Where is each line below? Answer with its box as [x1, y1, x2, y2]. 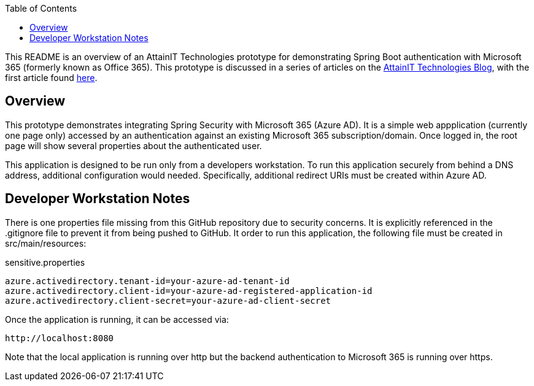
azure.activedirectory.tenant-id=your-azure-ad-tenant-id [5, 276, 290, 286]
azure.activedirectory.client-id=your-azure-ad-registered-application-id [5, 285, 373, 296]
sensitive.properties [5, 257, 85, 268]
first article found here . [5, 72, 98, 83]
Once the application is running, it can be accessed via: [5, 314, 229, 325]
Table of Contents [5, 3, 77, 14]
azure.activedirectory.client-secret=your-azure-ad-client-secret [5, 295, 331, 306]
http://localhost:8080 [5, 333, 114, 343]
